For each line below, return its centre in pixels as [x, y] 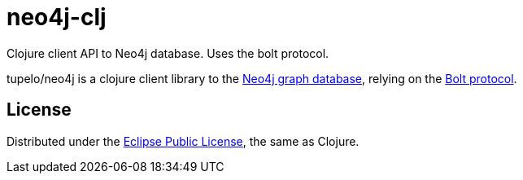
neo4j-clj [57, 17]
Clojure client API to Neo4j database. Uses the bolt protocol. [168, 53]
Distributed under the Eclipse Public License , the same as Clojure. [183, 141]
